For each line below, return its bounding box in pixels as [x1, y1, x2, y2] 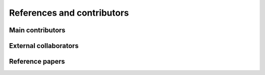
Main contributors [9, 26, 66, 34]
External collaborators [9, 42, 79, 50]
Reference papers [9, 57, 65, 66]
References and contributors [9, 7, 129, 18]
